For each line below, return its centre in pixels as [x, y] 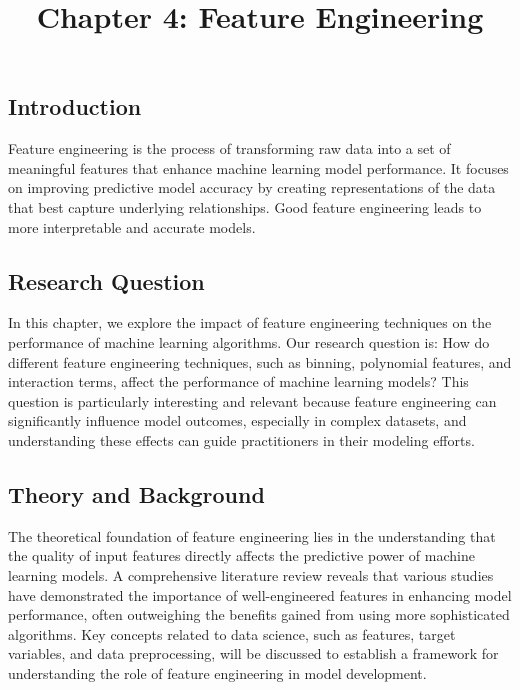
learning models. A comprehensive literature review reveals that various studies [251, 574]
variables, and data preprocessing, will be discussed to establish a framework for [253, 653]
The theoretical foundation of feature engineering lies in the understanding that [252, 535]
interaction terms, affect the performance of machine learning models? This [238, 381]
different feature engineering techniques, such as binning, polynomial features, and [260, 361]
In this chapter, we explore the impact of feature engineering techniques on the [250, 322]
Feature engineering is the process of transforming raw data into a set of [229, 148]
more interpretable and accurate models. [132, 226]
